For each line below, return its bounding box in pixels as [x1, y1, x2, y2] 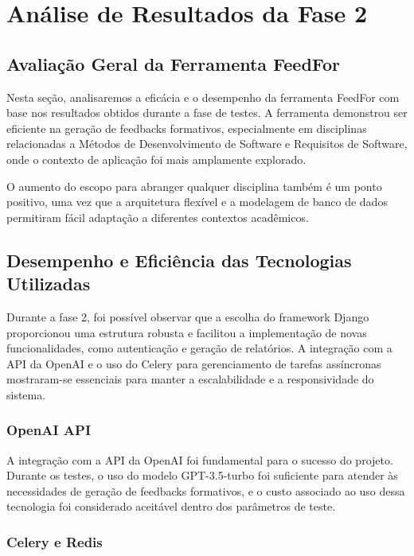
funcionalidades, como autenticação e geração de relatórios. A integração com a [6, 340, 393, 356]
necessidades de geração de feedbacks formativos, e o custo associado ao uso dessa [6, 482, 405, 499]
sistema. [6, 386, 46, 402]
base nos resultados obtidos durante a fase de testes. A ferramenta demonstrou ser [6, 104, 408, 121]
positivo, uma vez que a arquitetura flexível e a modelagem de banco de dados [6, 193, 388, 210]
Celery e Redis [6, 532, 103, 551]
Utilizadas [6, 271, 91, 296]
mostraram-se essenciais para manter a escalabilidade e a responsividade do [6, 371, 374, 387]
